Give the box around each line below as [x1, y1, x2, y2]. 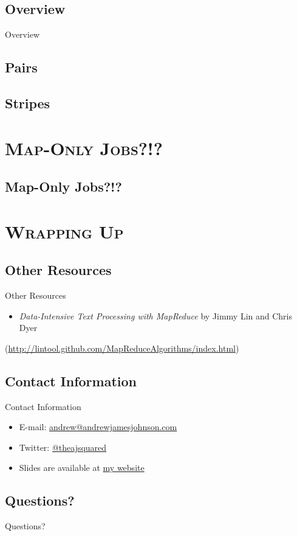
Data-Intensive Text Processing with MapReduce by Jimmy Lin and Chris [19, 309, 293, 322]
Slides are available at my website [19, 461, 145, 474]
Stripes [5, 93, 50, 112]
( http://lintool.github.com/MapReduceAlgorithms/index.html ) [5, 341, 239, 354]
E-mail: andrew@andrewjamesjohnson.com [19, 420, 177, 433]
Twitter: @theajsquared [19, 440, 107, 453]
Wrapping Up [5, 218, 124, 243]
